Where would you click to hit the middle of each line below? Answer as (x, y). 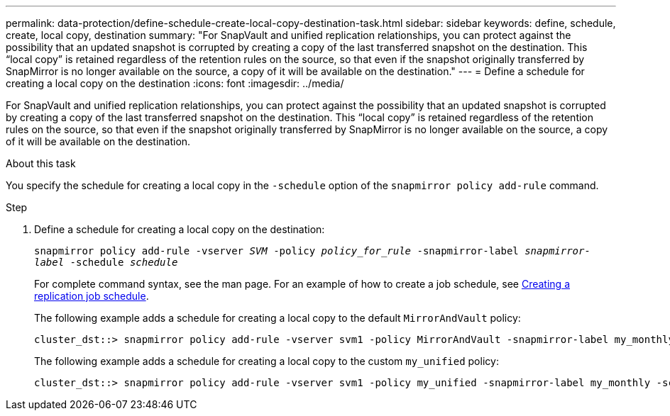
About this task (41, 163)
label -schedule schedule (106, 262)
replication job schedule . (92, 296)
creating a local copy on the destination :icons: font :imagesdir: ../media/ (175, 83)
